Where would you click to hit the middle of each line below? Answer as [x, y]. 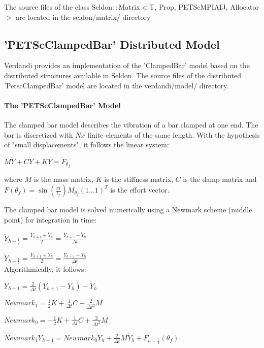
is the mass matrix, [64, 179]
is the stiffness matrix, [139, 179]
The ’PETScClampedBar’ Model [62, 105]
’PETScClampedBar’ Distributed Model [112, 44]
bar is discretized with [39, 134]
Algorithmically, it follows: [45, 269]
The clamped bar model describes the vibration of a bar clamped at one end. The [131, 124]
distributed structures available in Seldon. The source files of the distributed [123, 75]
